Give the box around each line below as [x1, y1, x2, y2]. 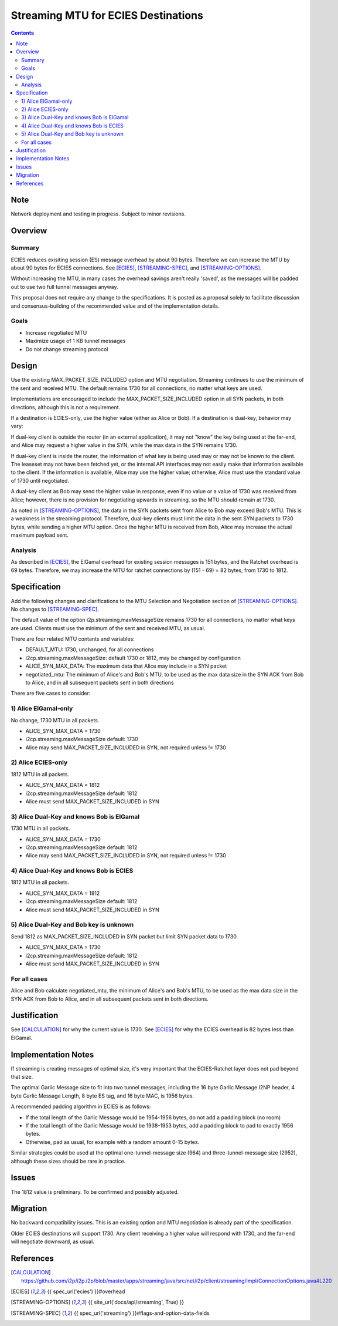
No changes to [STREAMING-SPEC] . [11, 605, 99, 612]
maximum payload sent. [11, 531, 69, 539]
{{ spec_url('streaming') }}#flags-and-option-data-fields [74, 1310, 210, 1317]
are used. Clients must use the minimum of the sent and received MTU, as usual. [11, 624, 206, 631]
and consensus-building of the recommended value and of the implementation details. [11, 302, 220, 309]
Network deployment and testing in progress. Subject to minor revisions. [11, 210, 186, 217]
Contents [11, 29, 35, 36]
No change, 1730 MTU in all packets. [11, 716, 100, 723]
